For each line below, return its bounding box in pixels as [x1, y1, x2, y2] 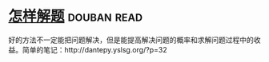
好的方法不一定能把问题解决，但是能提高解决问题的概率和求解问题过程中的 [8, 35, 254, 45]
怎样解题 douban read [8, 7, 143, 25]
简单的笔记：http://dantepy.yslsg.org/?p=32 [22, 45, 167, 54]
